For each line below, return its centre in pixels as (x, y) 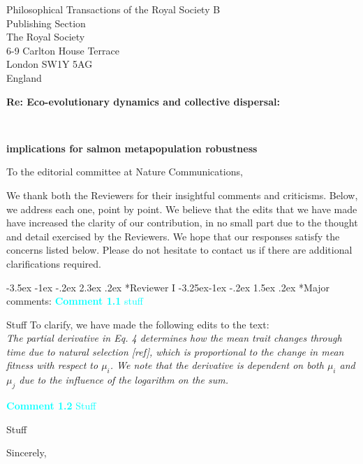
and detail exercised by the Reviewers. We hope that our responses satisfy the (173, 236)
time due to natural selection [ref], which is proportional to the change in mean (175, 351)
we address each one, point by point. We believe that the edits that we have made (182, 209)
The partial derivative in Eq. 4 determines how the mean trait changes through (174, 338)
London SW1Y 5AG (50, 64)
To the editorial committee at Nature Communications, (125, 172)
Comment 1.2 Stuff (51, 406)
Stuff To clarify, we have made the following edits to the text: (138, 324)
